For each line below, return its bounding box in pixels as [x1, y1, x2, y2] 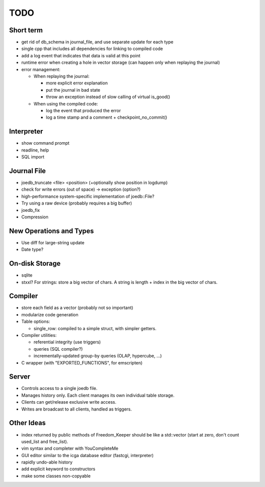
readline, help [21, 147, 49, 153]
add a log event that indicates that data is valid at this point [21, 52, 141, 58]
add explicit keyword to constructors [21, 466, 96, 472]
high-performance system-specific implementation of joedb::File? [21, 193, 155, 199]
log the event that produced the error [46, 107, 121, 113]
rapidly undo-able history [21, 459, 73, 465]
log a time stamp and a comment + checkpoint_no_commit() [46, 114, 167, 120]
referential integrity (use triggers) [33, 339, 101, 345]
